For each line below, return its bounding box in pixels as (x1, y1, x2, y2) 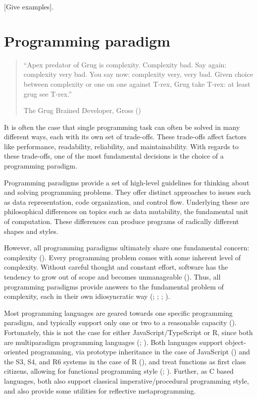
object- (225, 337, 246, 347)
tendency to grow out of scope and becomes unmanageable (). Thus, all (4, 272, 221, 282)
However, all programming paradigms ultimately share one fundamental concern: (4, 242, 250, 253)
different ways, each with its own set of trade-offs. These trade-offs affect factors (4, 131, 247, 142)
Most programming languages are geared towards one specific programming (4, 307, 233, 318)
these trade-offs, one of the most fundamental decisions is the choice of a (4, 151, 224, 161)
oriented (4, 346, 29, 357)
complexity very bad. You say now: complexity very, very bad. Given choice (23, 69, 253, 79)
